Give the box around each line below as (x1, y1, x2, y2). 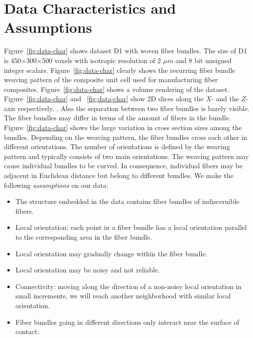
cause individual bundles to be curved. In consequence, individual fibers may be (4, 160, 243, 171)
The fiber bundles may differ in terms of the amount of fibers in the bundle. (4, 113, 231, 123)
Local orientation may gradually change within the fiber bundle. (15, 248, 208, 258)
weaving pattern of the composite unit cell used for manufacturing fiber (4, 74, 218, 85)
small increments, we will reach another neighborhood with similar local (15, 291, 231, 301)
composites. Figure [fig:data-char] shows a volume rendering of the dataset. (4, 84, 230, 94)
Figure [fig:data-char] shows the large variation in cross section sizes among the (4, 122, 242, 133)
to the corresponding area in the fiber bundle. (15, 232, 152, 242)
